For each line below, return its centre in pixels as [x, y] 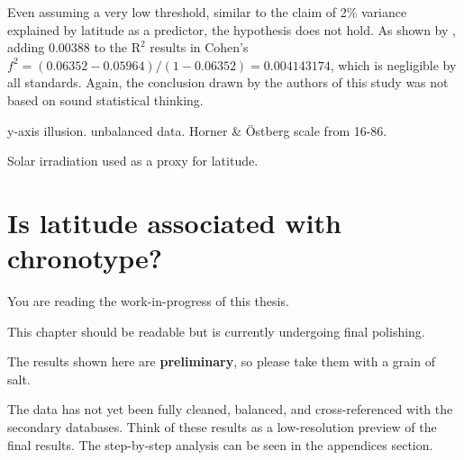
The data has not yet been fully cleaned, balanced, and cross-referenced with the [230, 409]
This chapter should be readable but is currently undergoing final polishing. [216, 331]
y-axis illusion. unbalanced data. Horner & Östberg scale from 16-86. [197, 130]
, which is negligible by [393, 64]
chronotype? [85, 258]
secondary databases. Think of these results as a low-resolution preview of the [222, 427]
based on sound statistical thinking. [105, 99]
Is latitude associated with [174, 222]
